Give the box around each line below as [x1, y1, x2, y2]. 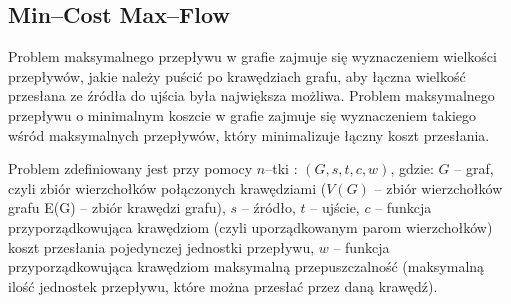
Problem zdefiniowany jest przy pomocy [8, 158, 253, 179]
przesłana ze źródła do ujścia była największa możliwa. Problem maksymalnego [8, 85, 495, 106]
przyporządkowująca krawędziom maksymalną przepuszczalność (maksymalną [8, 256, 485, 277]
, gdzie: [390, 158, 434, 179]
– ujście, [310, 197, 360, 218]
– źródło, [241, 197, 296, 218]
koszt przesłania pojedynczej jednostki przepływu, [8, 236, 315, 257]
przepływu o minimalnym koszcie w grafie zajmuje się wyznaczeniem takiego [8, 104, 477, 125]
